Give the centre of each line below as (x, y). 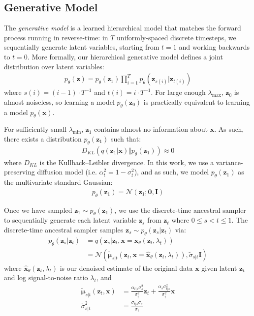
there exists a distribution (43, 138)
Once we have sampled (38, 210)
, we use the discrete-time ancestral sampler (180, 210)
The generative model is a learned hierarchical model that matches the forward (123, 28)
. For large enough (178, 92)
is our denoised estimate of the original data (126, 268)
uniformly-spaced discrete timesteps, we (176, 37)
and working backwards (214, 47)
